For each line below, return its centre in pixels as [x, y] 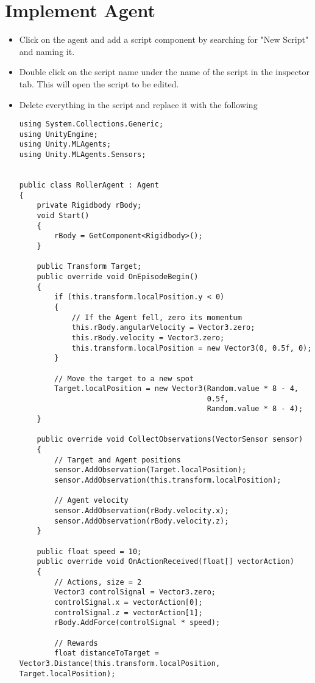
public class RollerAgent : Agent [89, 185]
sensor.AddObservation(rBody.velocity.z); [142, 521]
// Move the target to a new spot [124, 378]
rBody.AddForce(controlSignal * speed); [137, 623]
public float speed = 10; [89, 551]
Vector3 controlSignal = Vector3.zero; [135, 592]
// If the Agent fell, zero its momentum [157, 317]
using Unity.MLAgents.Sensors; [83, 155]
